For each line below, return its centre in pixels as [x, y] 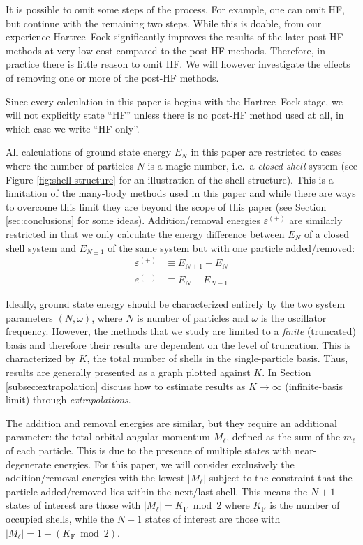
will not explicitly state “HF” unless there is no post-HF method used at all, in [175, 115]
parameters [29, 317]
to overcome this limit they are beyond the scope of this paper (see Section [166, 206]
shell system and [41, 247]
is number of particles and [193, 317]
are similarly [316, 220]
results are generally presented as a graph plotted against [128, 372]
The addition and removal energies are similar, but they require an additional [171, 423]
